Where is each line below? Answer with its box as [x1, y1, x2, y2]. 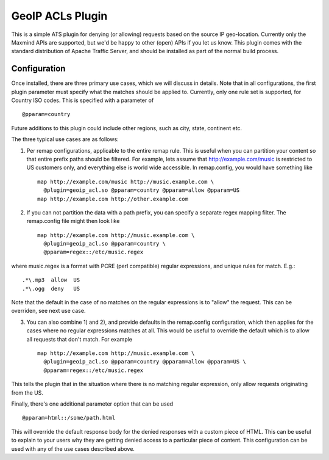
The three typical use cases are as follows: [11, 136, 119, 143]
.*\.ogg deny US [22, 285, 80, 292]
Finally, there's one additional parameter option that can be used [11, 400, 174, 407]
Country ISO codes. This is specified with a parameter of [11, 97, 154, 104]
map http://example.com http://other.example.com [37, 195, 189, 202]
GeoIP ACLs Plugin [11, 9, 108, 23]
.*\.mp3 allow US [22, 277, 80, 283]
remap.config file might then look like [26, 217, 120, 225]
